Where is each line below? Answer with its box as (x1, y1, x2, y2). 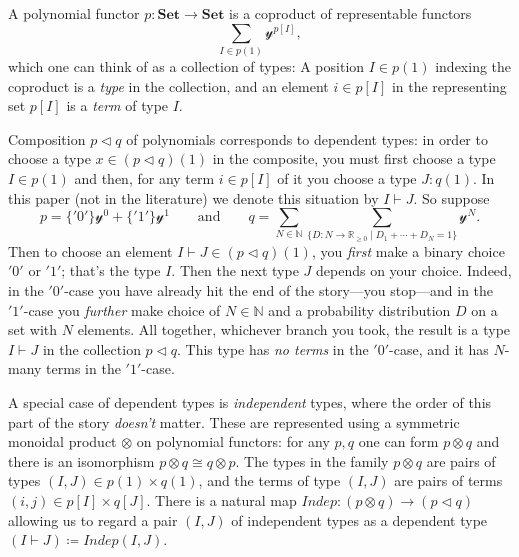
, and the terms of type (198, 470, 341, 491)
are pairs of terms (394, 470, 503, 491)
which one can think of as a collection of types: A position (8, 55, 365, 76)
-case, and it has (389, 338, 489, 359)
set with (8, 319, 58, 340)
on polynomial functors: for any (136, 431, 330, 452)
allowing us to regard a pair (8, 509, 178, 530)
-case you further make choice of (23, 299, 221, 320)
